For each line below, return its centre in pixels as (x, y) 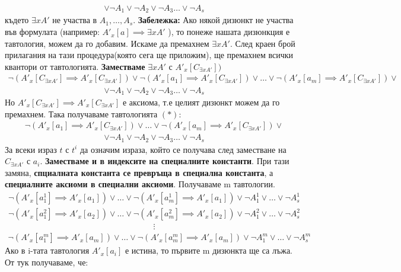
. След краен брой (262, 43)
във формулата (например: (52, 32)
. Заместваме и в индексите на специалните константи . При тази (165, 161)
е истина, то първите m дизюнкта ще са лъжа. (209, 250)
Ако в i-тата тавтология (47, 250)
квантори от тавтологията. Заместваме (75, 66)
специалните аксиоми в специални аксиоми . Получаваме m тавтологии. (140, 184)
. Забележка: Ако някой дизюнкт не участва (213, 20)
